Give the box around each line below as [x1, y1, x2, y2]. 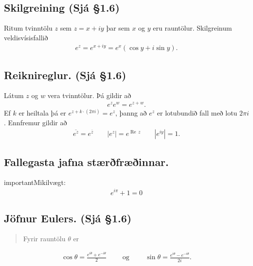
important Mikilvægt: [4, 177, 66, 187]
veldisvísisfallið [4, 32, 48, 42]
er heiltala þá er [18, 108, 66, 118]
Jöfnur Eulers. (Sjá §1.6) [4, 210, 132, 225]
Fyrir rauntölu [23, 233, 66, 243]
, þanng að [115, 108, 147, 118]
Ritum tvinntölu [4, 23, 53, 33]
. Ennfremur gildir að [4, 117, 67, 127]
